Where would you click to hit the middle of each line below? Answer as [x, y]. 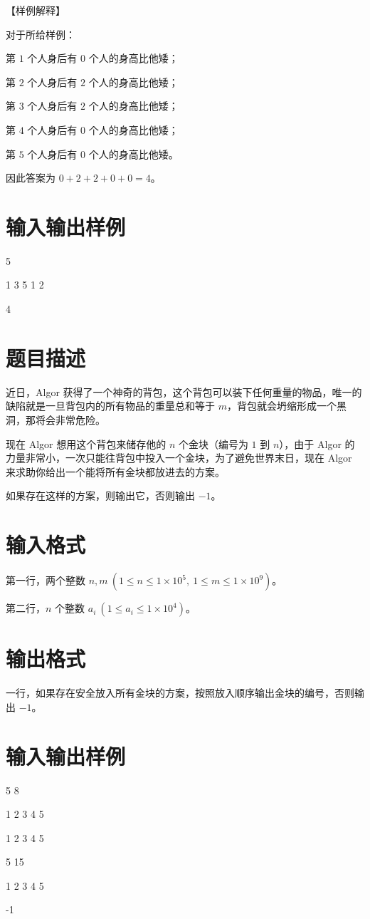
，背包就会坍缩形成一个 [281, 406]
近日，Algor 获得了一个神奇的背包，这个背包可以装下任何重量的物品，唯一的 [184, 391]
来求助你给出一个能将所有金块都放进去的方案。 [115, 471]
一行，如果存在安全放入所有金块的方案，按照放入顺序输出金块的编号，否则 [180, 693]
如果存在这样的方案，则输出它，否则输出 [100, 495]
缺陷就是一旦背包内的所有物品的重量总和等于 [110, 406]
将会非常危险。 [70, 419]
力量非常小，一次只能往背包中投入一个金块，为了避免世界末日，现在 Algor [179, 458]
